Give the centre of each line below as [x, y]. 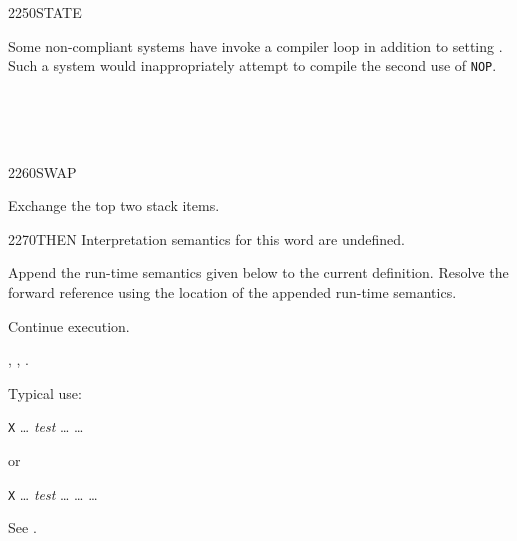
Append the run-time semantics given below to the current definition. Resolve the [258, 272]
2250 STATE [45, 12]
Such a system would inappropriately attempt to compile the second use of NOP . [252, 65]
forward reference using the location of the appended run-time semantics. [232, 292]
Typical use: [45, 392]
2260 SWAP [42, 171]
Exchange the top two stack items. [114, 205]
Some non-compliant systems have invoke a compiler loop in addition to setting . [255, 45]
